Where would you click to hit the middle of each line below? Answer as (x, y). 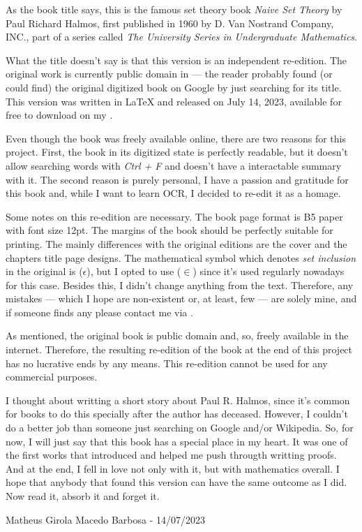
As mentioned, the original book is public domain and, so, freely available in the (177, 335)
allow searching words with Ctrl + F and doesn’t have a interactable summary (174, 165)
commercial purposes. (52, 377)
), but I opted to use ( (134, 271)
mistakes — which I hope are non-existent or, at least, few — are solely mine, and (181, 298)
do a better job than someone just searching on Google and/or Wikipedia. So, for (180, 428)
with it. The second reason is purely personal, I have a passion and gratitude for (177, 179)
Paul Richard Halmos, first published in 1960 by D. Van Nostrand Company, (170, 23)
